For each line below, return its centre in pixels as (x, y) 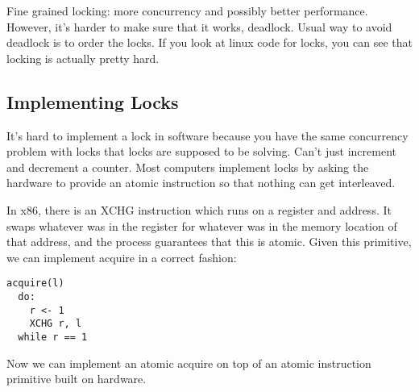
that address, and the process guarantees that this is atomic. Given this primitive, (209, 242)
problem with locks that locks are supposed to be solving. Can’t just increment (201, 151)
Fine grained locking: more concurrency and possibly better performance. (187, 10)
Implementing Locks (93, 101)
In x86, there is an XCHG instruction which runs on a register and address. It (199, 209)
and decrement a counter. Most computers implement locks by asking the (188, 167)
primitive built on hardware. (77, 379)
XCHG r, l (56, 324)
